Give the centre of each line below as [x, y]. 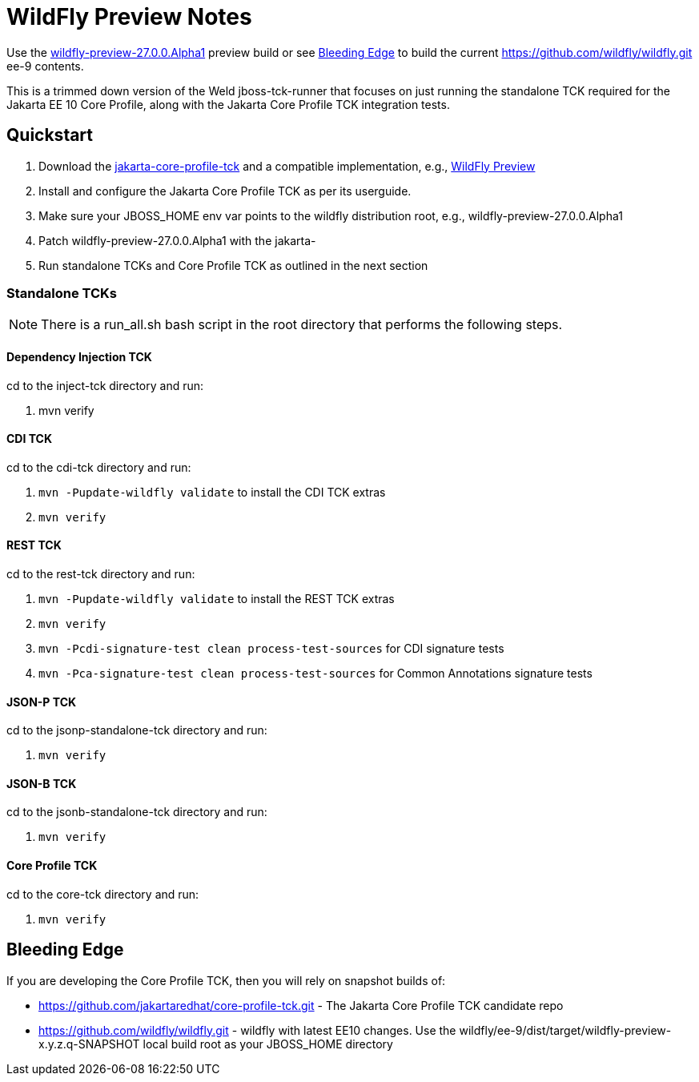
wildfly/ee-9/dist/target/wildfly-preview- [565, 1030]
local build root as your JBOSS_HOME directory [268, 1044]
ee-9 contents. [45, 66]
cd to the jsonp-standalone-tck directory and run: [137, 730]
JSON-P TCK [42, 702]
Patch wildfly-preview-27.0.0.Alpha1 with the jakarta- [177, 240]
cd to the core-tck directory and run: [103, 894]
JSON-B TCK [42, 783]
